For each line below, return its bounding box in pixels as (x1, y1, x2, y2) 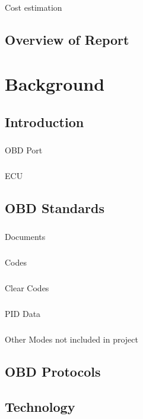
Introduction (5, 112, 84, 131)
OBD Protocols (5, 362, 101, 380)
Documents (5, 230, 46, 242)
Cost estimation (5, 1, 62, 14)
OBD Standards (5, 199, 104, 217)
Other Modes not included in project (5, 332, 138, 345)
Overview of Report (5, 30, 129, 49)
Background (5, 71, 105, 95)
